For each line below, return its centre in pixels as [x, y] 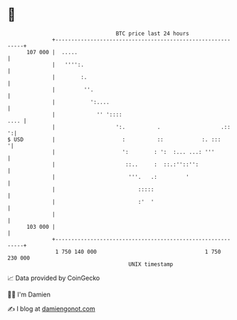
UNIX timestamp [151, 264]
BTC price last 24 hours [153, 33]
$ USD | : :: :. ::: [114, 139]
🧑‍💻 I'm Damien [29, 294]
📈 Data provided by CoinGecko [54, 278]
